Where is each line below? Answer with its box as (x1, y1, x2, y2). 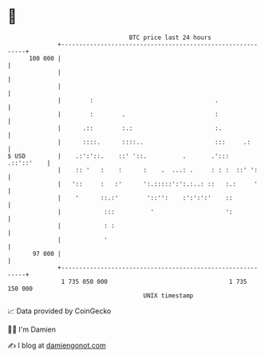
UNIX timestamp (143, 291, 194, 300)
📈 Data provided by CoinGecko (7, 306, 112, 316)
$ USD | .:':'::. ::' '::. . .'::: (7, 151, 229, 160)
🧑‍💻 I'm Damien (7, 325, 57, 334)
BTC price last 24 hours (129, 33, 212, 41)
